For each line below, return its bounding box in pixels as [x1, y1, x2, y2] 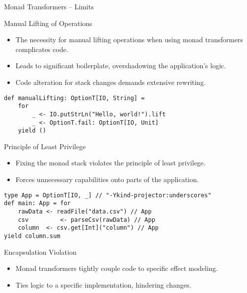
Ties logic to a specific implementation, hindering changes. [15, 279, 192, 290]
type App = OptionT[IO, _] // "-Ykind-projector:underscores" [4, 191, 212, 199]
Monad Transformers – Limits [4, 1, 94, 11]
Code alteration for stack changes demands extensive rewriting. [15, 77, 206, 87]
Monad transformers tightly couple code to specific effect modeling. [15, 263, 218, 273]
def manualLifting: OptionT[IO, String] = [4, 94, 145, 102]
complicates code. [15, 44, 68, 54]
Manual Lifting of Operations [4, 18, 92, 28]
